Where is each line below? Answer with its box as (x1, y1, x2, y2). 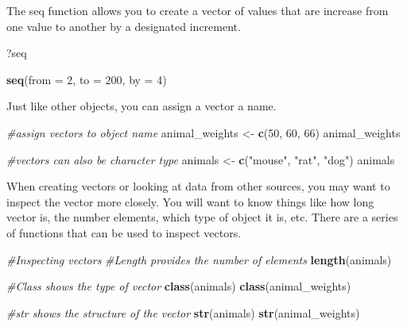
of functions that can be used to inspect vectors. (6, 224, 242, 240)
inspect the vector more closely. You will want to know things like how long (6, 193, 374, 210)
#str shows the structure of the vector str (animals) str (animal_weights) (6, 304, 360, 321)
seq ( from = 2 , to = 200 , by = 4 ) (6, 71, 167, 87)
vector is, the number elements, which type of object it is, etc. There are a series (6, 209, 398, 225)
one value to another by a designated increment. (6, 17, 241, 34)
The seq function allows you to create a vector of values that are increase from (6, 2, 389, 18)
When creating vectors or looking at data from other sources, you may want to (6, 178, 390, 194)
